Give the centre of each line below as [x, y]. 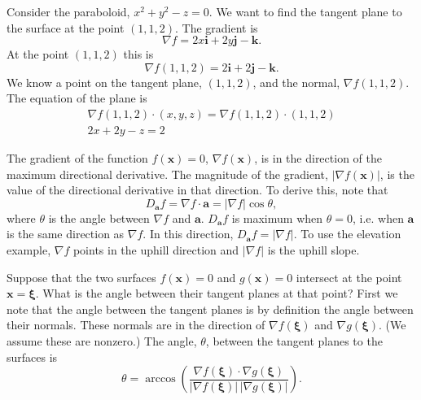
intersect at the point [349, 277]
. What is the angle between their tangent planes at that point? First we [217, 293]
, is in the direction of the [318, 158]
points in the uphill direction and [156, 250]
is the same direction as [66, 234]
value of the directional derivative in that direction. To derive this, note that [197, 190]
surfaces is [32, 357]
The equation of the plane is [77, 98]
